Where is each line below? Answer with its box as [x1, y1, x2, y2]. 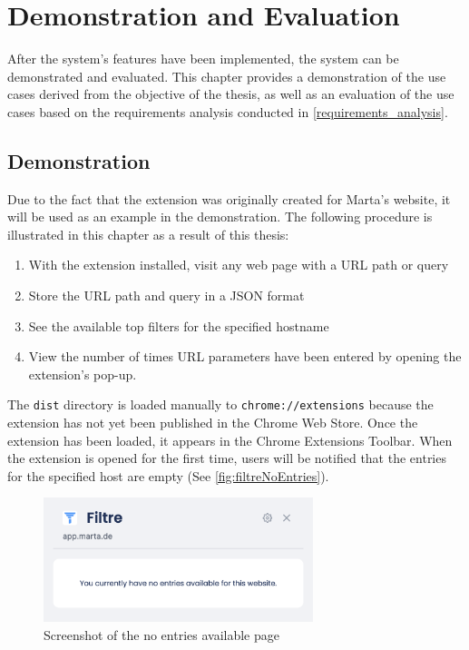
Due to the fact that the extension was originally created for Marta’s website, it [7, 189, 451, 208]
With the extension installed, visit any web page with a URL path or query [28, 255, 449, 274]
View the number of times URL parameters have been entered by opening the [28, 347, 462, 366]
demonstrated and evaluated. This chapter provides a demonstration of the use [7, 66, 446, 85]
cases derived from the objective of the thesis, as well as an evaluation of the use [7, 84, 454, 103]
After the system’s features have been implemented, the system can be [7, 49, 399, 68]
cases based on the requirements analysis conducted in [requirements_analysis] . [7, 102, 448, 121]
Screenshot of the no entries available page [44, 625, 279, 644]
